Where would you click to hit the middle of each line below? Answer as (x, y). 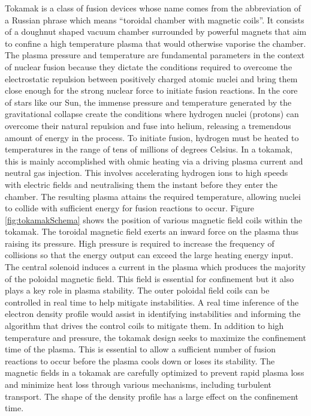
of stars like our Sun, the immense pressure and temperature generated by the (148, 102)
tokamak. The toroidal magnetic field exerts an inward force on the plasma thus (152, 231)
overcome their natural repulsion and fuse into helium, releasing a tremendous (148, 125)
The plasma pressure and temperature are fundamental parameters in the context (155, 55)
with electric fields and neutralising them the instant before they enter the (141, 184)
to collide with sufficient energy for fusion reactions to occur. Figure (129, 208)
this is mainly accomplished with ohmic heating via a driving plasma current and (154, 161)
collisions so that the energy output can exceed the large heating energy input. (149, 255)
